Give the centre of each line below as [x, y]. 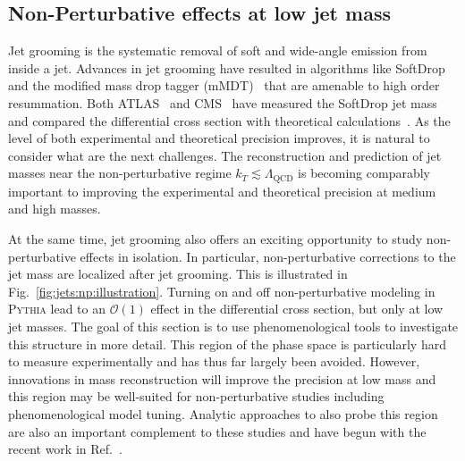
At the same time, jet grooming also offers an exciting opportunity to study [216, 239]
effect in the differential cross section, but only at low [297, 309]
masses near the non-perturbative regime [120, 173]
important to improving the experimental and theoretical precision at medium [222, 191]
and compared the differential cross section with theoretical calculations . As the [229, 120]
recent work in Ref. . [65, 449]
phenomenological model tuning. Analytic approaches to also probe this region [223, 413]
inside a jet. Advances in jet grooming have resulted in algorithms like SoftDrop [227, 67]
